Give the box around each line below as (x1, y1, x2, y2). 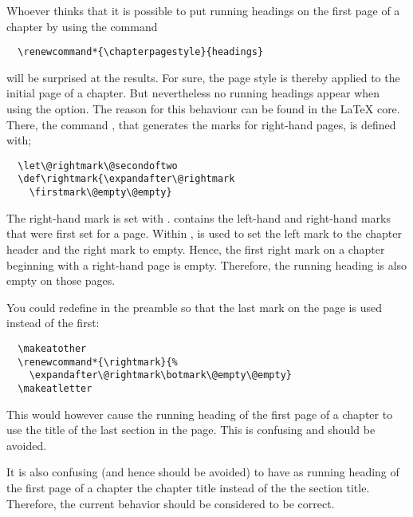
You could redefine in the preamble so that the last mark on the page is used (6, 298, 382, 315)
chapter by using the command (6, 18, 158, 34)
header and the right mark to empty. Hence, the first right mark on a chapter (6, 240, 385, 257)
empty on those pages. (6, 272, 116, 289)
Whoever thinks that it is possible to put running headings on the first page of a (6, 2, 400, 18)
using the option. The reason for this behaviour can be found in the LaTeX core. (6, 101, 400, 117)
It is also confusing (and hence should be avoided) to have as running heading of (6, 464, 399, 480)
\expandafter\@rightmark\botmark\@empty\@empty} (29, 369, 292, 381)
